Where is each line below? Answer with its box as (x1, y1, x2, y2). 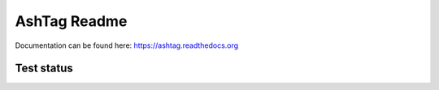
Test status (15, 62, 73, 75)
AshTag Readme (15, 12, 128, 30)
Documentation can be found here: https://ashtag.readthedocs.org (15, 41, 239, 50)
